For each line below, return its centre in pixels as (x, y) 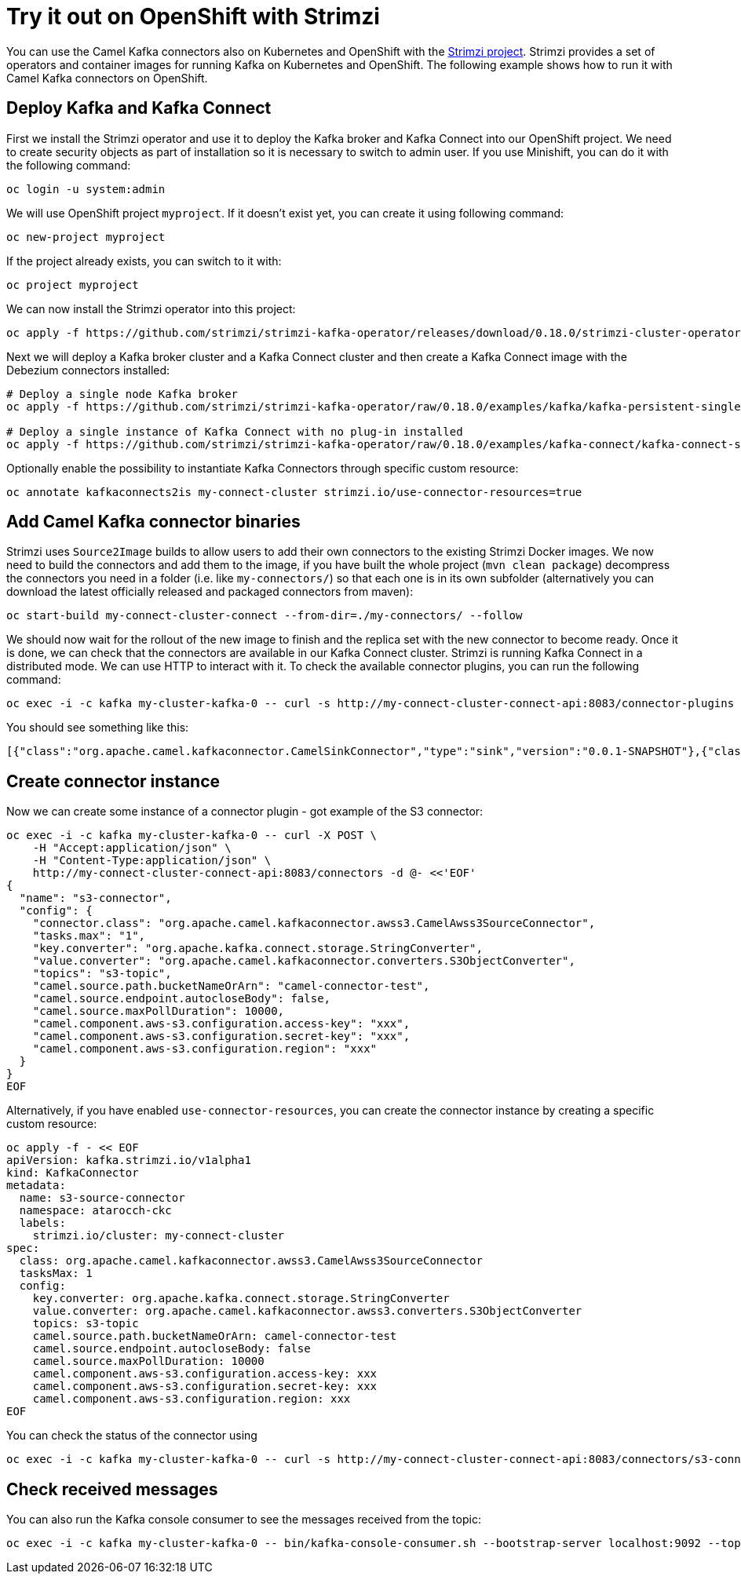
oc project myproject (73, 285)
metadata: (36, 1186)
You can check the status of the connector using (132, 1436)
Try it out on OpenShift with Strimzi (193, 16)
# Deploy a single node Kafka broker (122, 394)
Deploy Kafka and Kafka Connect (139, 108)
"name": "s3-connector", (95, 898)
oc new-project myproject (86, 237)
